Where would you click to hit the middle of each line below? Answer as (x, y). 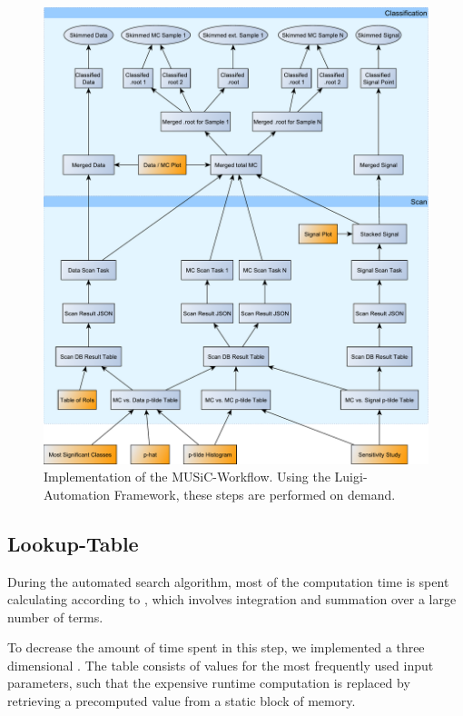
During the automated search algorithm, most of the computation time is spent (228, 581)
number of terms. (55, 617)
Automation (77, 494)
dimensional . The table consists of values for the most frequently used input (221, 665)
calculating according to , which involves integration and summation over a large (232, 599)
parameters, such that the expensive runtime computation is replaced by (209, 683)
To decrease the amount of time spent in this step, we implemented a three (216, 647)
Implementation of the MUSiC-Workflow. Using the (187, 477)
